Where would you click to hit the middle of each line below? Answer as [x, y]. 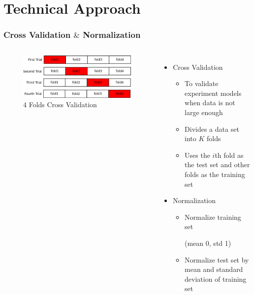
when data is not [210, 103]
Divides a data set [212, 129]
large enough [204, 112]
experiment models [213, 93]
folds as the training [215, 174]
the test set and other [217, 164]
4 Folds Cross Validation [60, 104]
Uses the [197, 155]
